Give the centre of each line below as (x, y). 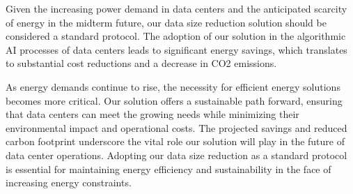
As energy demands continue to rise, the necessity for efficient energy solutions (173, 86)
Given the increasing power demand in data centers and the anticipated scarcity (176, 8)
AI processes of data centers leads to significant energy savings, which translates (176, 49)
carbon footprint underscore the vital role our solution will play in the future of (175, 141)
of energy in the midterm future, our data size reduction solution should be (166, 22)
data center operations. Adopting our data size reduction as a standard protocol (176, 155)
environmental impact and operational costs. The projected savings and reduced (176, 127)
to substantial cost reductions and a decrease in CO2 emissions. (141, 63)
